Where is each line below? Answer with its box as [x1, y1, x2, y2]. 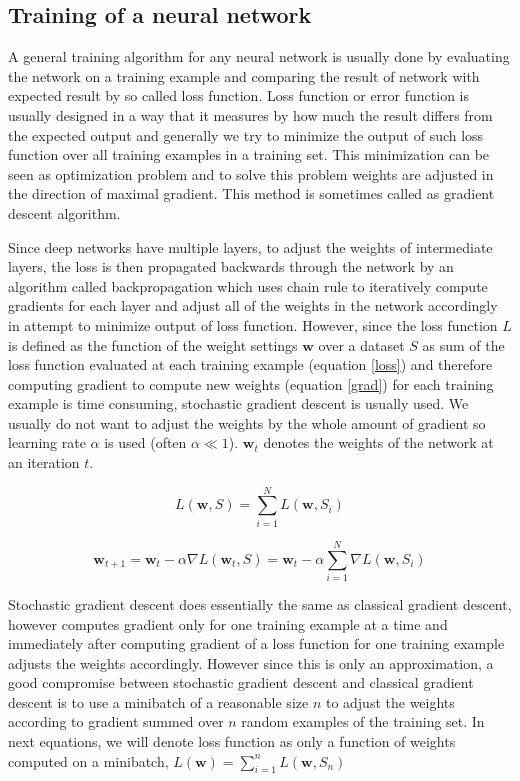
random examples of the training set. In [241, 711, 485, 732]
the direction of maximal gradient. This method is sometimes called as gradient [8, 183, 495, 204]
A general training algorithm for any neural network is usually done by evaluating [8, 46, 510, 67]
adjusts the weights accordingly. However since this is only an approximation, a [8, 652, 494, 673]
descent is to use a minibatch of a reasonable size [8, 691, 309, 712]
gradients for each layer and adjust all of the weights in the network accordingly [8, 295, 498, 316]
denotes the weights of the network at [263, 432, 494, 453]
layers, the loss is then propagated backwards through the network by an [8, 256, 454, 277]
